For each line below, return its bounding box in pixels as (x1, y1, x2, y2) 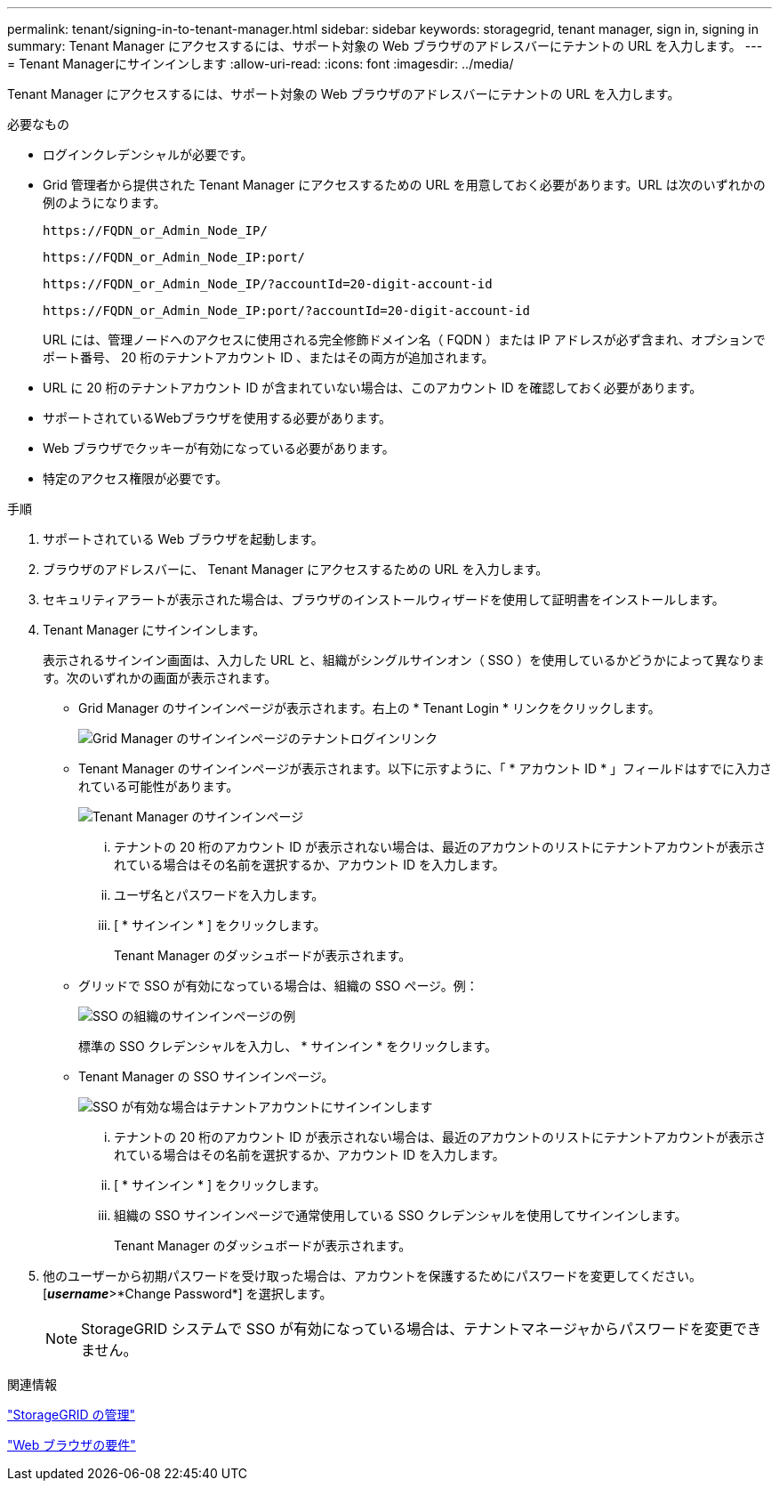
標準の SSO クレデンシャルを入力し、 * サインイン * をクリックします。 (78, 1039, 497, 1054)
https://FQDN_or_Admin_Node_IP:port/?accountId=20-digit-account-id (43, 303, 530, 318)
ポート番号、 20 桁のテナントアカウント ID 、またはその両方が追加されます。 (43, 350, 494, 365)
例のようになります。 (43, 195, 166, 210)
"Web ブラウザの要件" (7, 1437, 136, 1452)
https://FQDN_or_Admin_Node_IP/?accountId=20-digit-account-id (43, 277, 493, 291)
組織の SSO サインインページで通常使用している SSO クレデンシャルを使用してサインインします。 (114, 1208, 687, 1223)
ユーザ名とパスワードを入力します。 (114, 887, 325, 902)
